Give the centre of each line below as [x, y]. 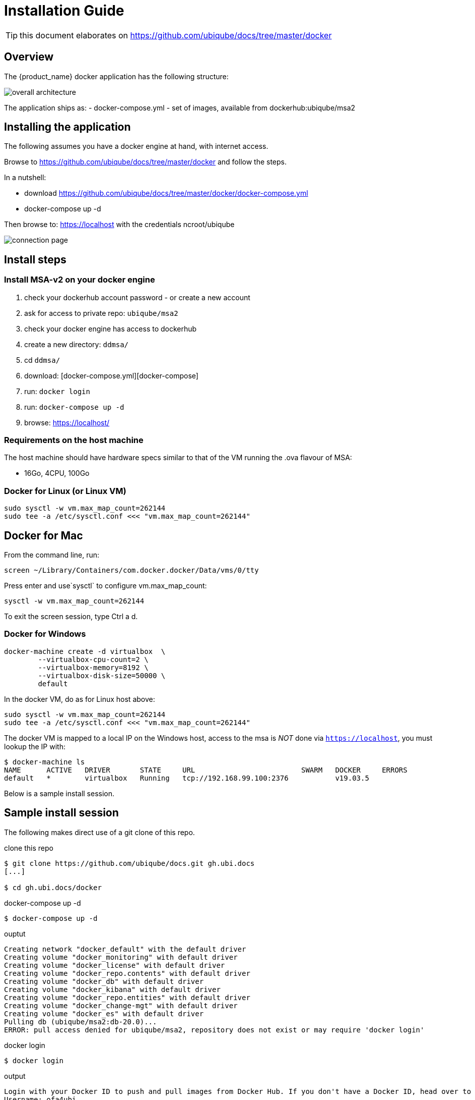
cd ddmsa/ [42, 360]
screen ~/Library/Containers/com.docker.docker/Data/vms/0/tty [131, 570]
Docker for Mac [44, 535]
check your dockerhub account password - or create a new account [137, 297]
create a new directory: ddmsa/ [77, 344]
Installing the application [67, 127]
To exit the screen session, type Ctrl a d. [71, 616]
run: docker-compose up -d [74, 407]
